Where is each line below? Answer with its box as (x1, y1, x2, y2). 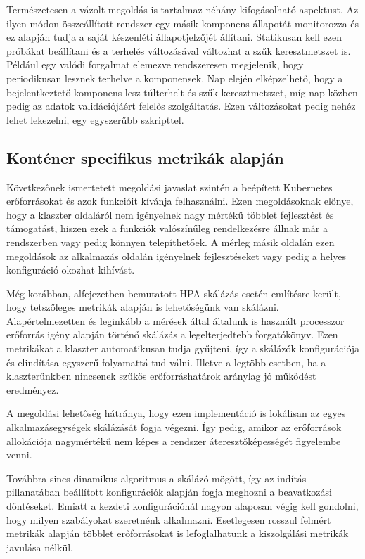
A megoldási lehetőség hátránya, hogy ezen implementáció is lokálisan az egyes (6, 406, 346, 420)
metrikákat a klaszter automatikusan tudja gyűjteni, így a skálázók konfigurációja (6, 341, 360, 356)
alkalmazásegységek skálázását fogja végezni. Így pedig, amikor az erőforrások (6, 420, 342, 435)
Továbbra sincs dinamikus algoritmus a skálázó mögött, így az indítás (6, 470, 307, 485)
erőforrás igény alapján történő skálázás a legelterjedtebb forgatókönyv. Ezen (6, 327, 338, 342)
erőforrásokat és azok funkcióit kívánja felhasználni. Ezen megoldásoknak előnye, (6, 193, 354, 208)
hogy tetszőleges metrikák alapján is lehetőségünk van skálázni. (6, 300, 279, 314)
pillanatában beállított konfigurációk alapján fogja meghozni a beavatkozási (6, 484, 332, 499)
